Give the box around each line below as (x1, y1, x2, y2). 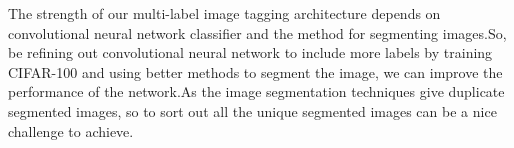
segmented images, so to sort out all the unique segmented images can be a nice (8, 100, 497, 121)
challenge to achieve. (8, 120, 134, 141)
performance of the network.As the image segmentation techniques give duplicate (8, 81, 505, 102)
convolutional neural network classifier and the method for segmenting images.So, (8, 22, 507, 43)
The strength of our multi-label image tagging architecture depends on (8, 3, 441, 23)
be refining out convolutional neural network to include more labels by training (8, 42, 493, 63)
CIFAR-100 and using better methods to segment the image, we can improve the (8, 61, 503, 82)
